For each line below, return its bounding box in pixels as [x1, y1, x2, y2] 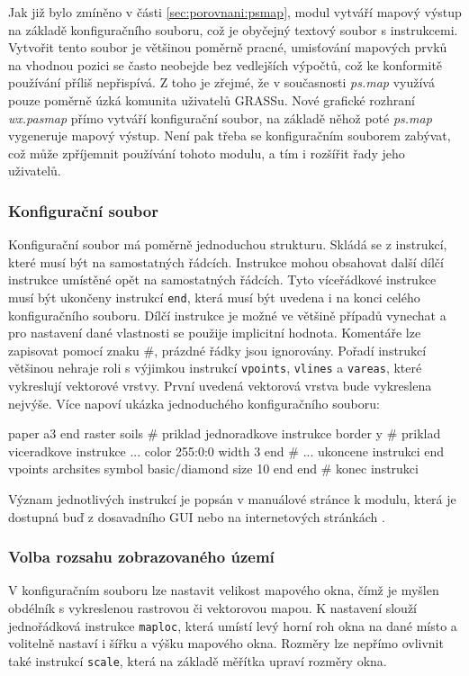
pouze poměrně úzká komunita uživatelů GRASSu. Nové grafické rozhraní [8, 90, 415, 109]
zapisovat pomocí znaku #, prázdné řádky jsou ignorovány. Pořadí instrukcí [8, 340, 427, 359]
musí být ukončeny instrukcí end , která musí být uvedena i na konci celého [8, 287, 420, 306]
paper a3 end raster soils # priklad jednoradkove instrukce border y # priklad [8, 424, 441, 443]
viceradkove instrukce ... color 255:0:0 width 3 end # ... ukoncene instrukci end [8, 441, 445, 460]
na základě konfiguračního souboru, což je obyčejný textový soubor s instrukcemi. [8, 20, 458, 39]
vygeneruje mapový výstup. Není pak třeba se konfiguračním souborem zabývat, [8, 126, 451, 145]
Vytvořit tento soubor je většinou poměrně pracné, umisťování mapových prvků [8, 38, 447, 57]
